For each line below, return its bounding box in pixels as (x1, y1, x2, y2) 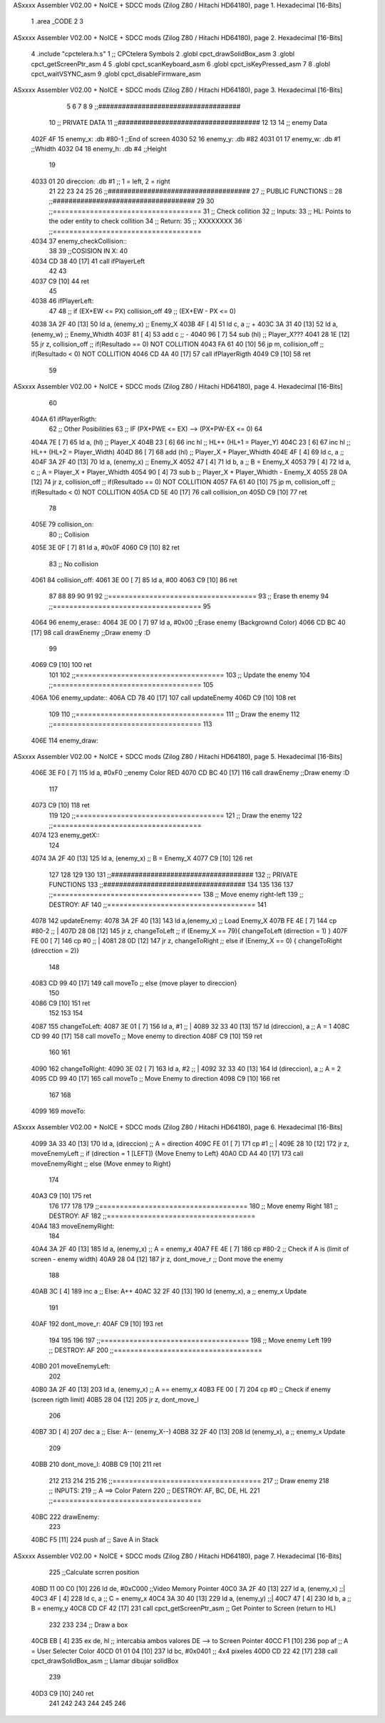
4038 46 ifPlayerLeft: (31, 297, 94, 305)
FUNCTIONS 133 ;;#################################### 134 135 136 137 (48, 880, 294, 888)
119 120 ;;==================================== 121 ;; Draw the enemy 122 (48, 810, 302, 820)
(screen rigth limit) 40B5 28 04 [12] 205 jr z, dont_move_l (31, 1395, 199, 1403)
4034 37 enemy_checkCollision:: (31, 237, 128, 245)
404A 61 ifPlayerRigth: (31, 415, 97, 423)
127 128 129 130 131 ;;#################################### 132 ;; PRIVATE (48, 870, 298, 879)
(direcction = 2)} (31, 946, 80, 955)
